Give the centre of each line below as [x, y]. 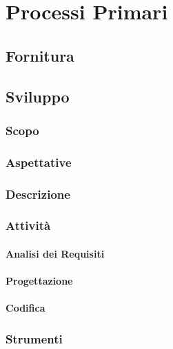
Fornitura [40, 55]
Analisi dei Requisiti [55, 253]
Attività [28, 225]
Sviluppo [38, 96]
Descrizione [38, 194]
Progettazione [39, 281]
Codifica [26, 308]
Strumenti [34, 338]
